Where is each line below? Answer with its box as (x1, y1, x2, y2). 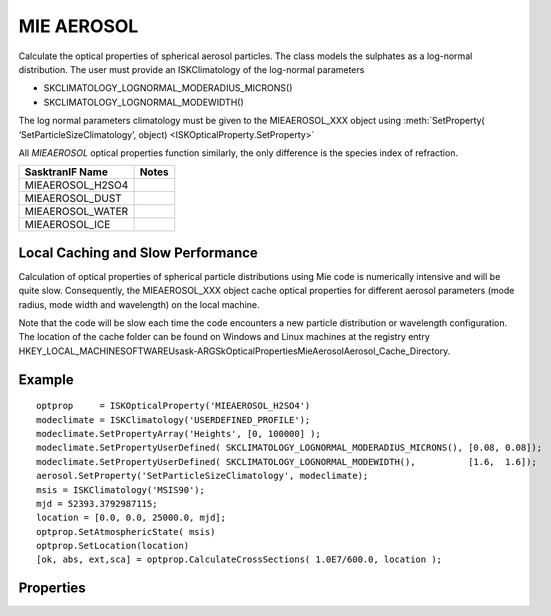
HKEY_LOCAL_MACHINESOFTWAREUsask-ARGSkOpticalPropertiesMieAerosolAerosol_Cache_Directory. (18, 345, 451, 357)
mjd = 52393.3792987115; (36, 498, 158, 509)
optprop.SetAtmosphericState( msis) (36, 526, 216, 537)
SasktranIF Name (24, 165, 109, 179)
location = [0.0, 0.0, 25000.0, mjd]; (36, 512, 227, 524)
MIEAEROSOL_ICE (24, 218, 111, 232)
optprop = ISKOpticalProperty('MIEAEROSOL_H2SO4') (36, 400, 311, 412)
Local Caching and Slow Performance (18, 244, 259, 261)
